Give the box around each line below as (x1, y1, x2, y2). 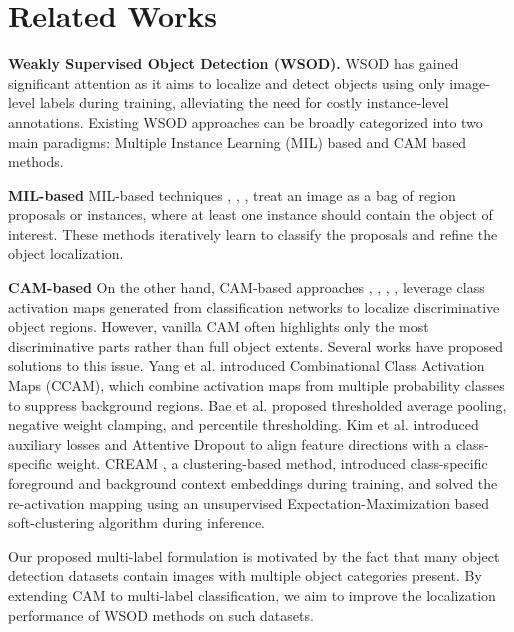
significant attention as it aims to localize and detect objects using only (8, 72, 445, 93)
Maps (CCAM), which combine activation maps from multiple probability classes (8, 375, 505, 396)
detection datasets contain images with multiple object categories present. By (8, 565, 482, 586)
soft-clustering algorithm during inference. (8, 512, 266, 533)
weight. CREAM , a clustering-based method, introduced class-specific (56, 453, 488, 474)
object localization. (8, 243, 124, 264)
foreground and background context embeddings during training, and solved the (8, 473, 498, 493)
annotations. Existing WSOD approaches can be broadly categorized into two (8, 111, 483, 132)
